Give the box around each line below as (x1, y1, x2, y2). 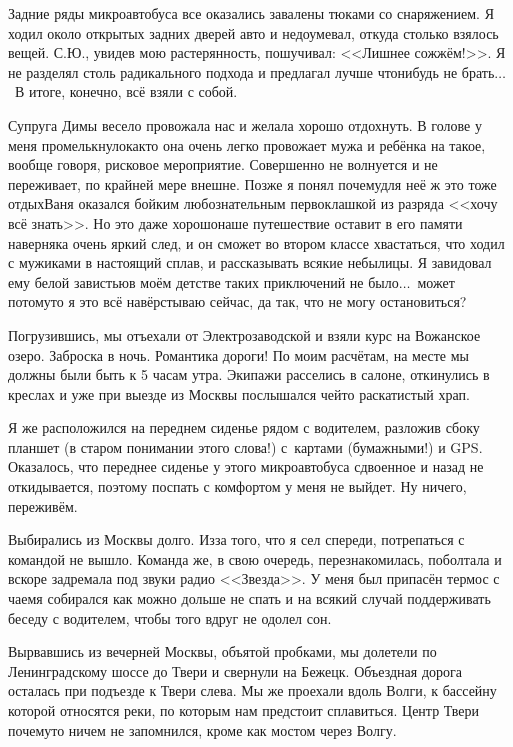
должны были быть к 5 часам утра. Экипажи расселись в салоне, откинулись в (8, 364, 490, 385)
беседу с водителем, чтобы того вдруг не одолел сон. (8, 607, 332, 628)
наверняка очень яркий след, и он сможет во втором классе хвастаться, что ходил (8, 232, 505, 253)
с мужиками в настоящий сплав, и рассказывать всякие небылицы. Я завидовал (8, 252, 492, 273)
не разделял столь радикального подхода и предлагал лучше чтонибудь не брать (8, 61, 495, 82)
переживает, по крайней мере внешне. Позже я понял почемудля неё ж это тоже (8, 173, 497, 194)
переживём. (8, 495, 78, 516)
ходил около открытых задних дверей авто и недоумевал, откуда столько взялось (8, 22, 499, 43)
